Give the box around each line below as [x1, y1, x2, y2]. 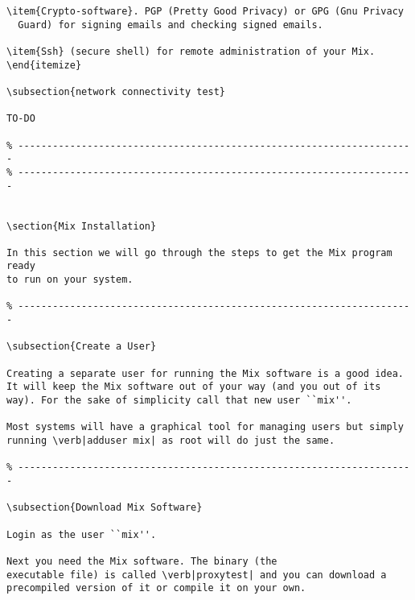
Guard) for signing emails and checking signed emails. [18, 19, 323, 31]
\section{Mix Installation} [6, 220, 157, 232]
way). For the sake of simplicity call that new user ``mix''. [6, 395, 352, 407]
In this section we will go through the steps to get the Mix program [6, 246, 392, 259]
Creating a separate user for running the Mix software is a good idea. [6, 367, 404, 379]
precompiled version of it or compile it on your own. [6, 582, 306, 594]
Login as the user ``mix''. [6, 528, 157, 540]
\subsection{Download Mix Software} [6, 502, 203, 514]
